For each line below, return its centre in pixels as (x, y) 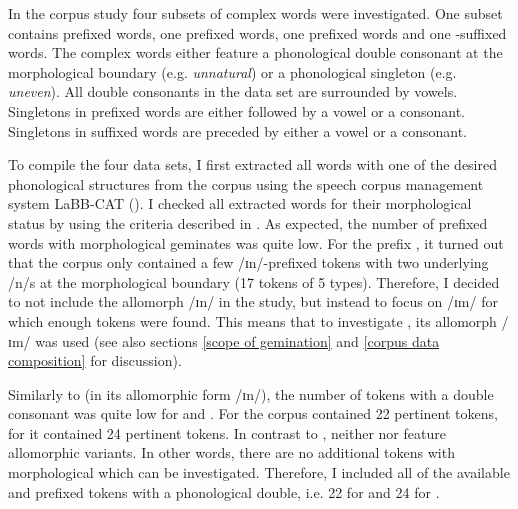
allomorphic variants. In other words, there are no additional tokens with (231, 452)
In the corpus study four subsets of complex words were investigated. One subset (255, 13)
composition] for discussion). (95, 360)
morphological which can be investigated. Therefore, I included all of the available (259, 472)
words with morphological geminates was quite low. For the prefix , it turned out (256, 242)
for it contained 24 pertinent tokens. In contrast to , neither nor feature (227, 432)
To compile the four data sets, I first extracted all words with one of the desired (252, 164)
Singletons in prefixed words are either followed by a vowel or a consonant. (236, 110)
